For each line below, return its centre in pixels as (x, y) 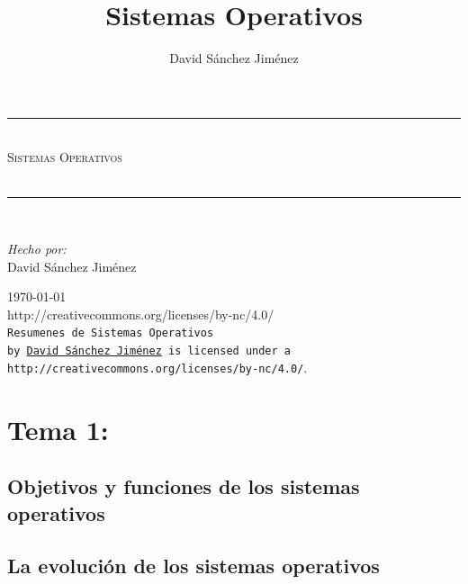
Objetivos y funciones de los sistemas (184, 486)
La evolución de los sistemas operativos (193, 566)
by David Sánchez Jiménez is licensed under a (149, 351)
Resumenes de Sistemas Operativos (111, 333)
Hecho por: (37, 249)
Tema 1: (58, 429)
